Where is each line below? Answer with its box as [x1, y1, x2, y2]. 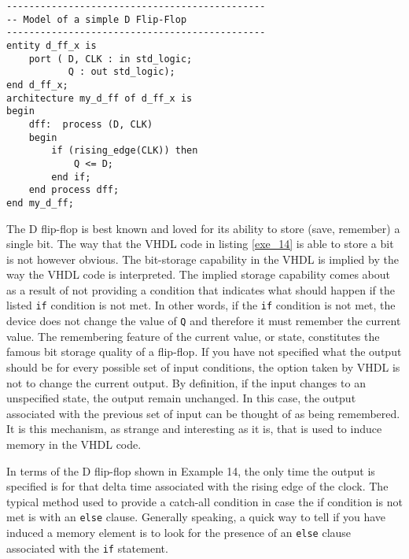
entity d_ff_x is [6, 39, 97, 51]
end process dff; [28, 184, 120, 196]
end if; [51, 171, 91, 183]
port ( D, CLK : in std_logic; [28, 53, 193, 65]
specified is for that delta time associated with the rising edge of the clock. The [6, 478, 389, 494]
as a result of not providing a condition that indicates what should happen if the [6, 281, 395, 298]
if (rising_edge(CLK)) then [51, 145, 198, 157]
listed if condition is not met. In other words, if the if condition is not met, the [6, 297, 396, 313]
